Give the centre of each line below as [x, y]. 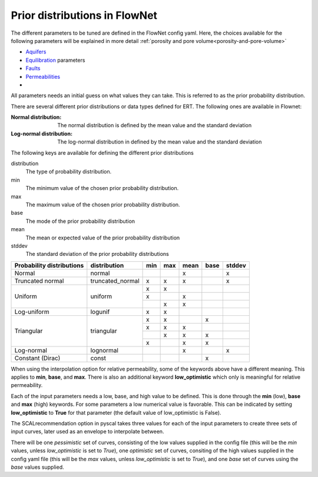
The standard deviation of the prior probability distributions [97, 254]
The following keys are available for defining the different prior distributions [102, 152]
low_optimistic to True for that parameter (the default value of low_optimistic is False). [116, 412]
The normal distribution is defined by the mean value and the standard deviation [155, 125]
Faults [33, 68]
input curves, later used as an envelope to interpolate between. [87, 432]
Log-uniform [32, 312]
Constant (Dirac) [37, 358]
